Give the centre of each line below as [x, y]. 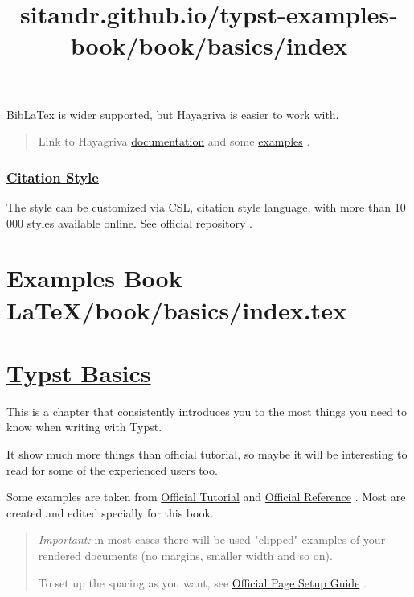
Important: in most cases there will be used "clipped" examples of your [212, 539]
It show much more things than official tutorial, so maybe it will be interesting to [207, 454]
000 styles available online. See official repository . [129, 222]
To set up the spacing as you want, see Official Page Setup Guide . [202, 582]
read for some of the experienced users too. [112, 469]
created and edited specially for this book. [110, 512]
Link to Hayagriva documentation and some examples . [174, 141]
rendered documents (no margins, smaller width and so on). [185, 555]
